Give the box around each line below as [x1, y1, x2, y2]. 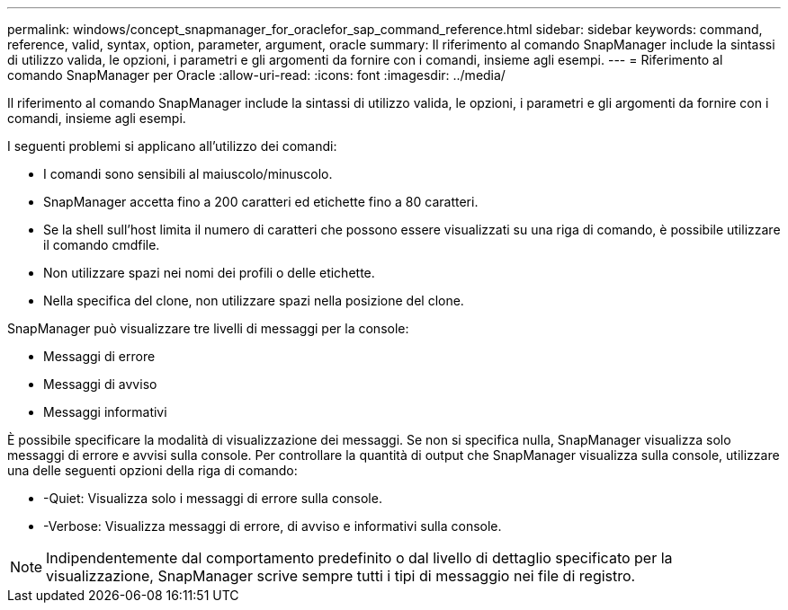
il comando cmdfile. [43, 237, 160, 252]
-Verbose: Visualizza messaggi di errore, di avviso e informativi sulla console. [43, 518, 502, 534]
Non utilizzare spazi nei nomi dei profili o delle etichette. [43, 265, 375, 280]
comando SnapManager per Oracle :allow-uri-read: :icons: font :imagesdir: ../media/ [7, 67, 506, 83]
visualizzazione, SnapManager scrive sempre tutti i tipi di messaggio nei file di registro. [46, 567, 636, 585]
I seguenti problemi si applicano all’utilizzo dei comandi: [7, 138, 337, 154]
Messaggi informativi [43, 404, 167, 420]
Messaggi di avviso [43, 376, 157, 392]
